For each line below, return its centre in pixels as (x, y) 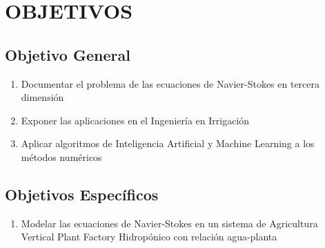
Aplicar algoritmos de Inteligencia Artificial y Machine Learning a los (168, 143)
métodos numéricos (61, 156)
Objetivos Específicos (82, 194)
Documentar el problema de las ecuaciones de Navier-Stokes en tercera (170, 83)
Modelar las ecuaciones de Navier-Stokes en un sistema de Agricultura (169, 223)
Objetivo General (68, 54)
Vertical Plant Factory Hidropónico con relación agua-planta (149, 237)
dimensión (42, 97)
